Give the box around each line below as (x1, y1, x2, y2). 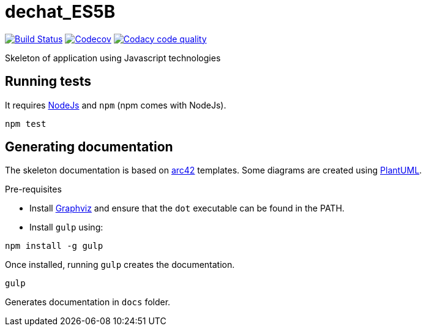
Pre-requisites (5, 184, 62, 195)
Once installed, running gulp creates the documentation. (5, 259, 235, 270)
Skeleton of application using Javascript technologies (5, 52, 221, 63)
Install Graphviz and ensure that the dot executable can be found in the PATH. (29, 203, 345, 214)
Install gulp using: (29, 222, 103, 233)
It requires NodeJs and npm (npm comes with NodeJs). (5, 99, 226, 110)
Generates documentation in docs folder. (5, 297, 171, 308)
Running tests (5, 74, 92, 89)
